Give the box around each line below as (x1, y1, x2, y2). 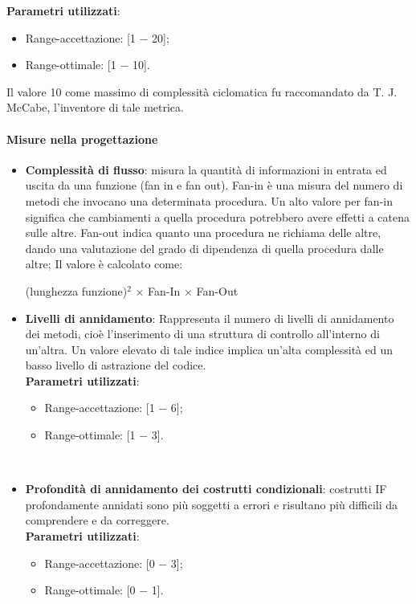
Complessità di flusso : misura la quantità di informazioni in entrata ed (25, 161, 387, 178)
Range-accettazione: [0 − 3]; (44, 554, 183, 571)
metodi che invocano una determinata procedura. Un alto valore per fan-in (25, 192, 393, 209)
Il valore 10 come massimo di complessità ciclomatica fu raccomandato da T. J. (6, 83, 398, 100)
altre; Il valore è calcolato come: (25, 255, 183, 272)
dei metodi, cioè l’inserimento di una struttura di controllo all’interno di (25, 325, 380, 342)
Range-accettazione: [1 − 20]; (25, 29, 169, 46)
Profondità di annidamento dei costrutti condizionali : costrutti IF (25, 480, 387, 497)
